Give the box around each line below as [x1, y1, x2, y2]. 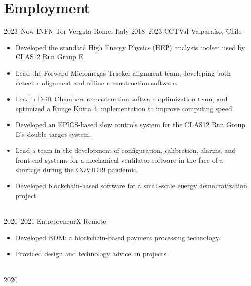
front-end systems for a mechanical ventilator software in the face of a [15, 155, 223, 165]
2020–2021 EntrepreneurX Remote [4, 216, 106, 226]
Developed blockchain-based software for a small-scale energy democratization [15, 181, 247, 191]
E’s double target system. [15, 129, 91, 139]
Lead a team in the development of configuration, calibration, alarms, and [15, 145, 235, 155]
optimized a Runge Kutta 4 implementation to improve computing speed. [15, 103, 234, 113]
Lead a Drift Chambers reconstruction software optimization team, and [15, 94, 228, 104]
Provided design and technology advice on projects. [15, 249, 168, 259]
